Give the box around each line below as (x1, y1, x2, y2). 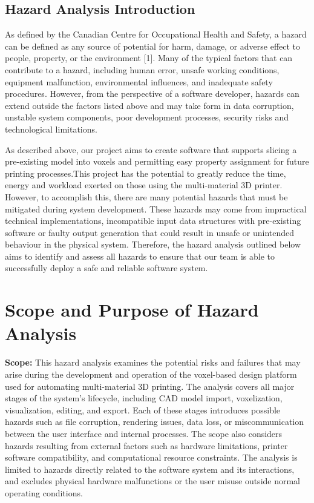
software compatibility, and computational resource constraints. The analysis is (5, 451, 298, 464)
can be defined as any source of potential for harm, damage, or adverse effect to (5, 39, 301, 52)
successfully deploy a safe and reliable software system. (5, 261, 208, 274)
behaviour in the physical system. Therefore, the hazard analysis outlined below (5, 238, 301, 251)
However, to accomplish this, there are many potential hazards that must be (5, 190, 288, 203)
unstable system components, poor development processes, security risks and (5, 111, 289, 123)
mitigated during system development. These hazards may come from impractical (5, 202, 307, 215)
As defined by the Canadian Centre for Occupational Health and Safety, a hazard (5, 28, 307, 41)
